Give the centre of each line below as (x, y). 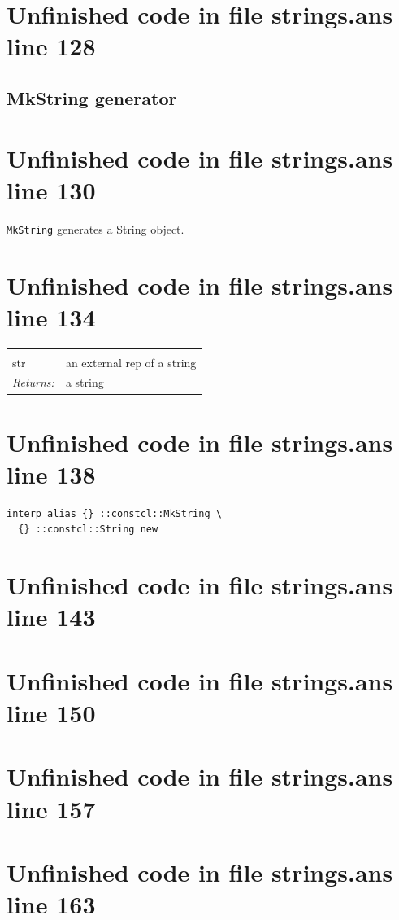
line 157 (51, 808)
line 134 (51, 316)
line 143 (51, 617)
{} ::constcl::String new (88, 530)
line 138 (51, 473)
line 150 (51, 712)
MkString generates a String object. (95, 228)
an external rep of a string (131, 362)
